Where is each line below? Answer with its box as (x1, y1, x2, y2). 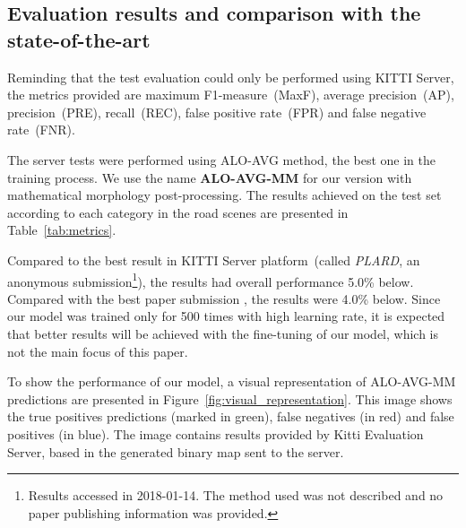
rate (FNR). (7, 120, 75, 139)
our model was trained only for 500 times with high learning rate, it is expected (7, 307, 445, 325)
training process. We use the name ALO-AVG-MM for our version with (7, 168, 412, 186)
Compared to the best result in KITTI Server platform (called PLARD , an (7, 250, 420, 269)
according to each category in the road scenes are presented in (7, 203, 349, 221)
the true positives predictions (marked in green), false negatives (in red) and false (7, 407, 454, 426)
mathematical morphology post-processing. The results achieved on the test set (7, 186, 442, 204)
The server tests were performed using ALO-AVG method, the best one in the (7, 150, 436, 169)
